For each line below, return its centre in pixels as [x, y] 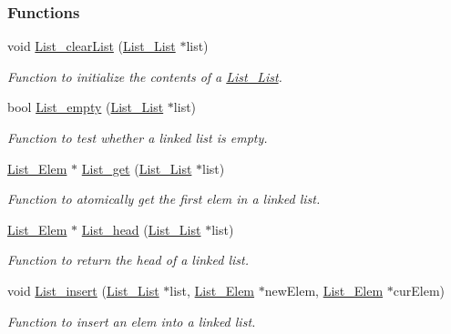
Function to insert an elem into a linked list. [132, 321]
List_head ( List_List [141, 229]
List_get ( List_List [137, 168]
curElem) [419, 290]
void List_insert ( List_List [83, 290]
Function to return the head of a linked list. [128, 260]
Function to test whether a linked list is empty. [138, 137]
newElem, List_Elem [324, 290]
